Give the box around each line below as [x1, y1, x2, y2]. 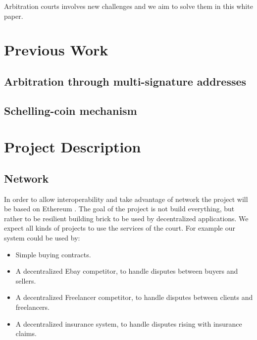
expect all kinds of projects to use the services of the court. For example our [4, 223, 236, 233]
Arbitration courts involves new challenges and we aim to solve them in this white [4, 1, 253, 11]
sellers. [15, 275, 36, 286]
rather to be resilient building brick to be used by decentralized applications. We [4, 213, 249, 223]
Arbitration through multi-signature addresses [4, 73, 247, 89]
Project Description [4, 137, 141, 157]
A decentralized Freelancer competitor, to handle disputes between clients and [15, 292, 253, 302]
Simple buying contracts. [15, 249, 91, 259]
